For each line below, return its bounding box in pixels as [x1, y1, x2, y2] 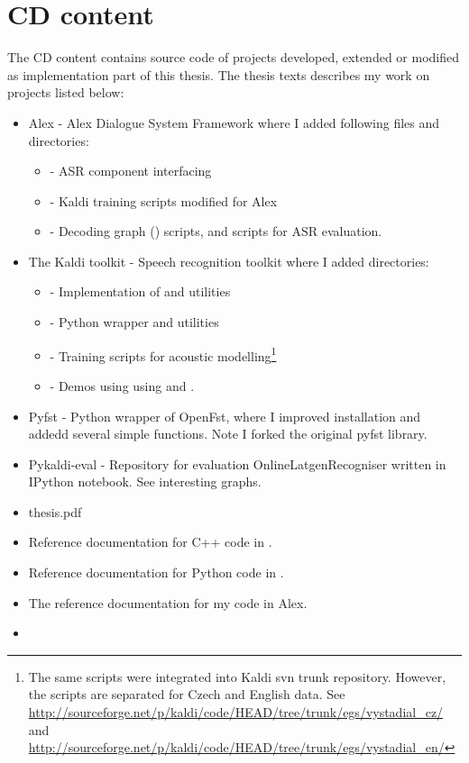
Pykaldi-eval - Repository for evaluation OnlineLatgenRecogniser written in [28, 454, 446, 473]
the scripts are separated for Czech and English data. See [28, 685, 345, 704]
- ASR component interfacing [50, 161, 212, 180]
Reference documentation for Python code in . [28, 563, 284, 582]
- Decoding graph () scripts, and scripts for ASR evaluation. [50, 222, 382, 241]
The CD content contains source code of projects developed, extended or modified [7, 48, 460, 67]
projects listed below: [7, 83, 124, 102]
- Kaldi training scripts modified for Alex [50, 191, 278, 210]
